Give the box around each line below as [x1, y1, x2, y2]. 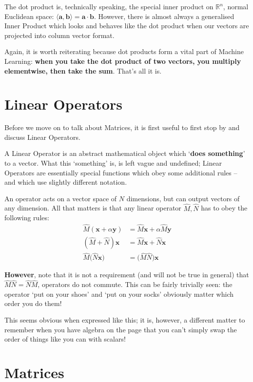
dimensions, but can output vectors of [126, 193, 240, 203]
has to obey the [201, 203, 248, 213]
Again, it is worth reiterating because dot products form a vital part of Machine [4, 46, 244, 57]
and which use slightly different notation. [4, 177, 127, 187]
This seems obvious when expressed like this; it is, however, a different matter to [4, 314, 245, 325]
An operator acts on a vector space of [4, 193, 117, 203]
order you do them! [4, 298, 62, 308]
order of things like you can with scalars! [4, 334, 126, 344]
